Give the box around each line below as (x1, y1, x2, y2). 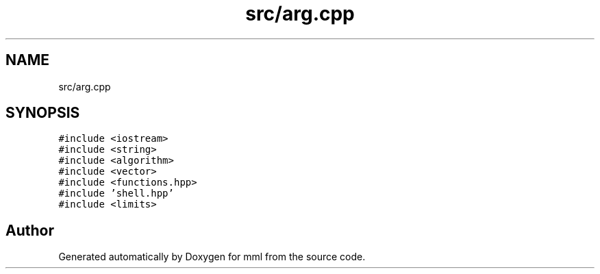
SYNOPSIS (5, 104, 80, 122)
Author (5, 221, 54, 239)
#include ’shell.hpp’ (58, 188, 174, 199)
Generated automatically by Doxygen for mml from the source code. (58, 251, 366, 263)
